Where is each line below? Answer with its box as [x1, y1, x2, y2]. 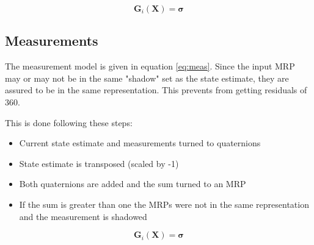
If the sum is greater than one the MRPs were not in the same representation [19, 197, 309, 210]
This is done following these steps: [5, 116, 133, 129]
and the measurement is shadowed [19, 210, 147, 222]
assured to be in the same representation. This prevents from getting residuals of [5, 83, 307, 96]
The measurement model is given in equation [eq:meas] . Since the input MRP [5, 60, 295, 73]
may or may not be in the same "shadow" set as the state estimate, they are [5, 71, 289, 84]
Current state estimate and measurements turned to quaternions [19, 137, 261, 149]
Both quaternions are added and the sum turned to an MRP [19, 177, 246, 190]
